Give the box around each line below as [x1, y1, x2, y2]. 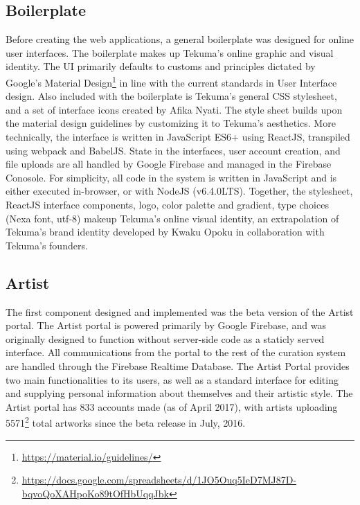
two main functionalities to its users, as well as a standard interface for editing [6, 372, 339, 387]
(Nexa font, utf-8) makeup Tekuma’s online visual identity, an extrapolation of [6, 211, 339, 225]
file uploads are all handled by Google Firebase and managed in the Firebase [6, 157, 332, 171]
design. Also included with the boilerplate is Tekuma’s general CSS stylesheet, [6, 89, 337, 103]
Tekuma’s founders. [6, 238, 88, 252]
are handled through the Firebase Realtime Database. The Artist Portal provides [6, 358, 350, 373]
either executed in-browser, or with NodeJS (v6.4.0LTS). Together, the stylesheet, [6, 184, 353, 198]
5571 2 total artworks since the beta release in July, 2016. [6, 414, 246, 429]
